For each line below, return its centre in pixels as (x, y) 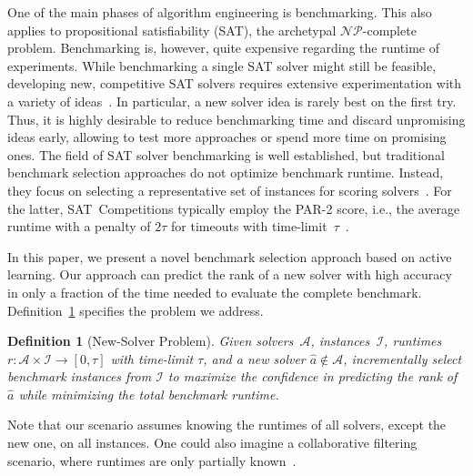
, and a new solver (254, 358)
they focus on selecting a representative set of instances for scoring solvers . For (230, 190)
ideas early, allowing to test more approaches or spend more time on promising (227, 137)
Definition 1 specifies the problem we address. (136, 310)
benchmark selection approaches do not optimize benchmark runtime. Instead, (226, 172)
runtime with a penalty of (79, 226)
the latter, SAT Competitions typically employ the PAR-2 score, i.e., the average (234, 208)
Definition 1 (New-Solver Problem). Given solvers (151, 341)
